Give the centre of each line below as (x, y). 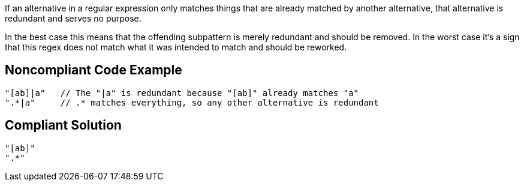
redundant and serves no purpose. (73, 18)
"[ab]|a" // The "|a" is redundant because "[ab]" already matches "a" (182, 93)
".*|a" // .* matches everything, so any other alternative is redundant (192, 102)
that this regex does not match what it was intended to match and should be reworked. (176, 47)
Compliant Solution (63, 125)
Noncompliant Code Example (94, 70)
